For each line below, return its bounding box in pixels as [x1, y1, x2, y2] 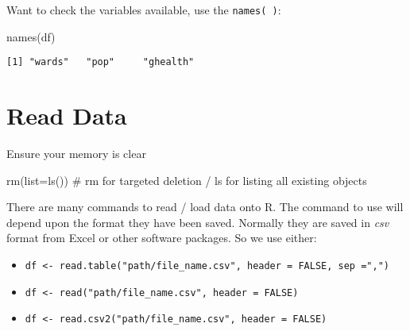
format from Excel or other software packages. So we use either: [6, 229, 317, 246]
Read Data [6, 99, 127, 132]
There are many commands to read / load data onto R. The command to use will [6, 198, 404, 215]
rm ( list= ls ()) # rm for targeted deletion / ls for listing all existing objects [6, 171, 367, 188]
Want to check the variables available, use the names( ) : [6, 2, 281, 17]
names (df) [6, 28, 56, 44]
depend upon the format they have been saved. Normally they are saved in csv [6, 214, 389, 230]
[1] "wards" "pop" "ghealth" [6, 56, 195, 68]
